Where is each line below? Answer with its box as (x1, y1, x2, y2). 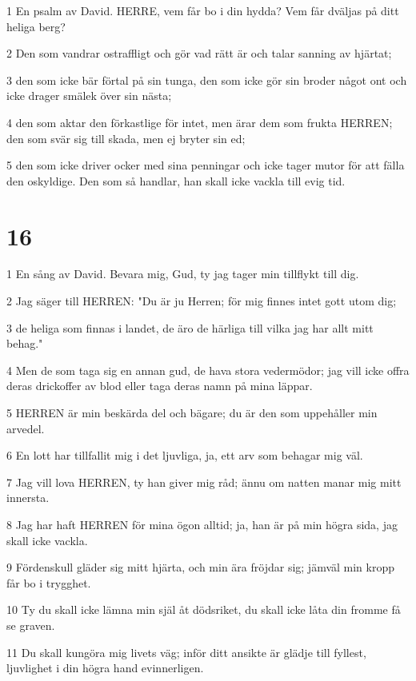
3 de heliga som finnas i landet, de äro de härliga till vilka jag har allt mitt (6, 319, 374, 336)
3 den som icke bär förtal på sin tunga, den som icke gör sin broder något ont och (6, 71, 407, 88)
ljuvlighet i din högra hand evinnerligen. (6, 659, 204, 676)
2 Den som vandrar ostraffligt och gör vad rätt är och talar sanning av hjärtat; (6, 45, 392, 62)
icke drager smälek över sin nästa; (6, 87, 172, 104)
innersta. (6, 489, 50, 506)
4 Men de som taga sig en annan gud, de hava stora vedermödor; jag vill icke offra (6, 361, 410, 378)
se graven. (6, 616, 55, 633)
